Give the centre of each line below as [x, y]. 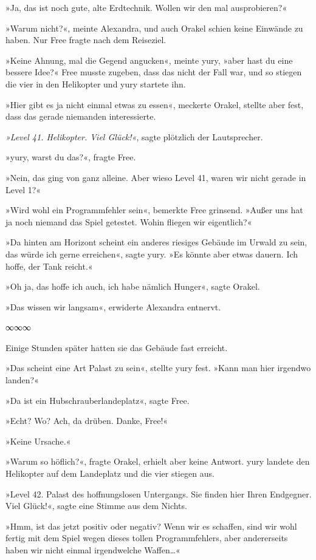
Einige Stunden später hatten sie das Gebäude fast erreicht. [117, 347]
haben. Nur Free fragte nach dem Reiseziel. [86, 40]
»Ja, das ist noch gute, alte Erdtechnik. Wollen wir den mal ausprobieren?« [146, 7]
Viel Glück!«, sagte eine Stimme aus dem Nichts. [96, 506]
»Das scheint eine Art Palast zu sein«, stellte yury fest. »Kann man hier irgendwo [158, 368]
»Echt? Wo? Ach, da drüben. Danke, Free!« [87, 421]
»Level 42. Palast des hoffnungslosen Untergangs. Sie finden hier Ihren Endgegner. [159, 493]
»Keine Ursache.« [38, 441]
